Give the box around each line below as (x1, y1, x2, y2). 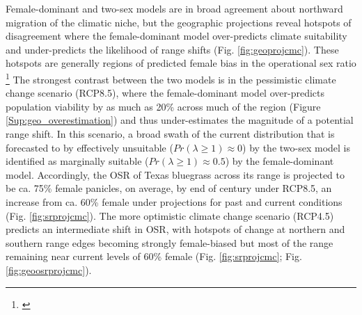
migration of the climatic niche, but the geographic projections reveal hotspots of (6, 15, 352, 29)
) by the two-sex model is (242, 140, 351, 154)
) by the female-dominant (225, 154, 334, 168)
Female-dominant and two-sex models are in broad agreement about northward (6, 1, 343, 15)
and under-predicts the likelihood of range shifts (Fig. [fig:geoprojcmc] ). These (6, 42, 339, 56)
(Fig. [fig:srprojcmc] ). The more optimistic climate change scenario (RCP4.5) (6, 208, 334, 223)
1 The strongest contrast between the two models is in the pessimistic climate (6, 70, 336, 86)
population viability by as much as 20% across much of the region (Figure (6, 99, 321, 113)
